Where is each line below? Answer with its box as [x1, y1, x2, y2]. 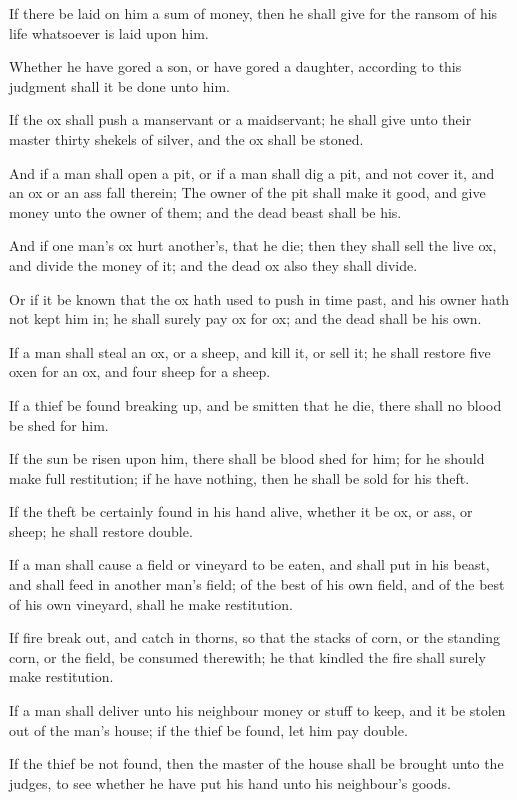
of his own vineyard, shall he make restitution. [9, 593, 293, 614]
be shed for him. [9, 414, 109, 435]
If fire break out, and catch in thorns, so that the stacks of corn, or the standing [9, 627, 500, 648]
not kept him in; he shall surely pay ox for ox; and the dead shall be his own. [9, 308, 482, 329]
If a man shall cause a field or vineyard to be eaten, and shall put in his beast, [9, 554, 490, 575]
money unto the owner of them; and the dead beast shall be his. [9, 201, 402, 222]
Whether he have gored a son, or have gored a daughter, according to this [9, 56, 462, 77]
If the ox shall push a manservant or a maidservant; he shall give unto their [9, 109, 472, 130]
